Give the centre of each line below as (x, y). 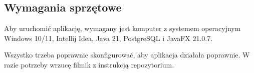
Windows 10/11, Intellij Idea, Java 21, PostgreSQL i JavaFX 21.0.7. (108, 38)
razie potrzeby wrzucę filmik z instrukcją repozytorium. (89, 64)
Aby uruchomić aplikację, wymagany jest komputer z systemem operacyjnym (122, 28)
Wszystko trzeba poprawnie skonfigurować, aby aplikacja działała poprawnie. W (127, 55)
